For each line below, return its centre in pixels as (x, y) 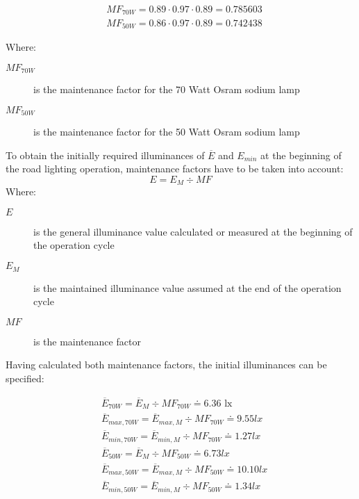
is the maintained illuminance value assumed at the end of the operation (187, 287)
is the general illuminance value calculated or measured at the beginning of (193, 231)
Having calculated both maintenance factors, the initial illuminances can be (166, 365)
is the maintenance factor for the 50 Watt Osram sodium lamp (167, 132)
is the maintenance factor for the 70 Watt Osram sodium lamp (167, 89)
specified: (25, 378)
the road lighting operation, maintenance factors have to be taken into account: (175, 169)
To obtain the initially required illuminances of (105, 155)
